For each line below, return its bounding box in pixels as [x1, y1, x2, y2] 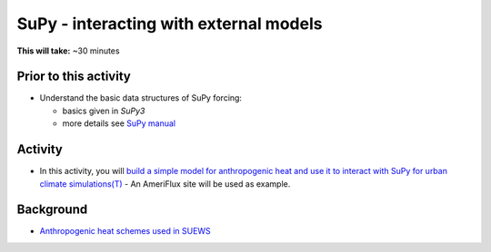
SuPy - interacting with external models [16, 14, 323, 34]
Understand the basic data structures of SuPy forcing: [39, 92, 243, 103]
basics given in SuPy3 [62, 105, 145, 116]
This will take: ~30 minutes [16, 45, 120, 56]
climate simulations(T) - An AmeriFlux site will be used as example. [39, 178, 291, 189]
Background [16, 202, 88, 218]
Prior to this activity [16, 69, 131, 84]
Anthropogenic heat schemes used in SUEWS [39, 226, 211, 237]
